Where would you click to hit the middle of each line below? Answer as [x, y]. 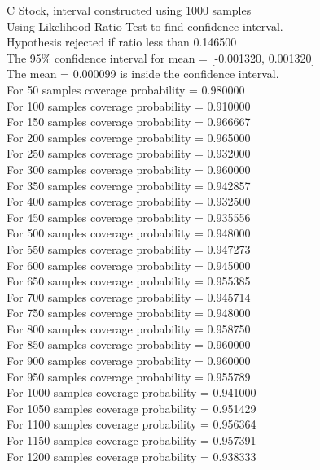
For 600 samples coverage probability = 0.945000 [129, 265]
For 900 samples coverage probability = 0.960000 [129, 361]
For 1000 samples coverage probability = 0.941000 [132, 392]
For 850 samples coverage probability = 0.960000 [129, 344]
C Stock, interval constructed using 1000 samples [129, 10]
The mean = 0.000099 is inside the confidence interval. [143, 74]
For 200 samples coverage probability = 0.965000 [129, 137]
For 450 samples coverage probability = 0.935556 [129, 217]
